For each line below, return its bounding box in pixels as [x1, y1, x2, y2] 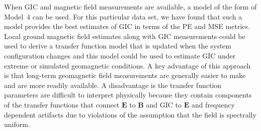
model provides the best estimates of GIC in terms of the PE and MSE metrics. [4, 21, 250, 31]
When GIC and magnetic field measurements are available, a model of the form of [4, 1, 257, 11]
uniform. [4, 119, 30, 129]
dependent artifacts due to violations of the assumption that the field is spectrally [4, 109, 256, 119]
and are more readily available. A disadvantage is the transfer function [4, 79, 222, 90]
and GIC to [146, 99, 182, 109]
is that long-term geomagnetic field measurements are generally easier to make [4, 70, 246, 80]
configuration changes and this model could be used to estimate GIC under [4, 50, 236, 60]
